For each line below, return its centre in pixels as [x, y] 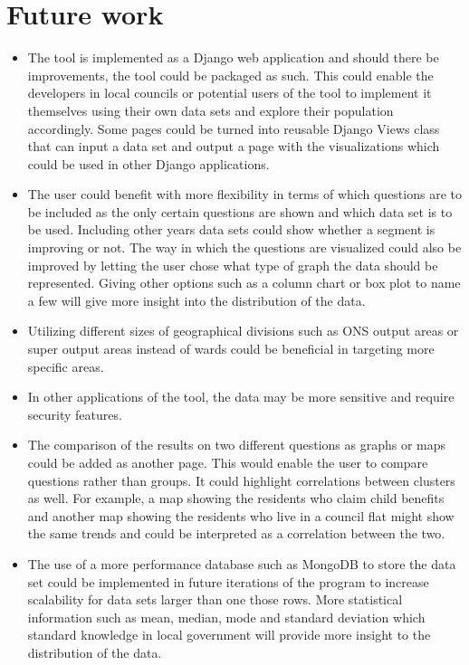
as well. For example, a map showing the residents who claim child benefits [236, 498]
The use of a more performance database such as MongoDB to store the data [242, 563]
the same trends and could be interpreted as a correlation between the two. [236, 533]
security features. [75, 414]
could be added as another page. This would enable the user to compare [228, 462]
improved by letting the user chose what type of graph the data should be [233, 265]
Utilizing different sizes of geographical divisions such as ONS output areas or [243, 331]
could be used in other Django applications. [148, 163]
